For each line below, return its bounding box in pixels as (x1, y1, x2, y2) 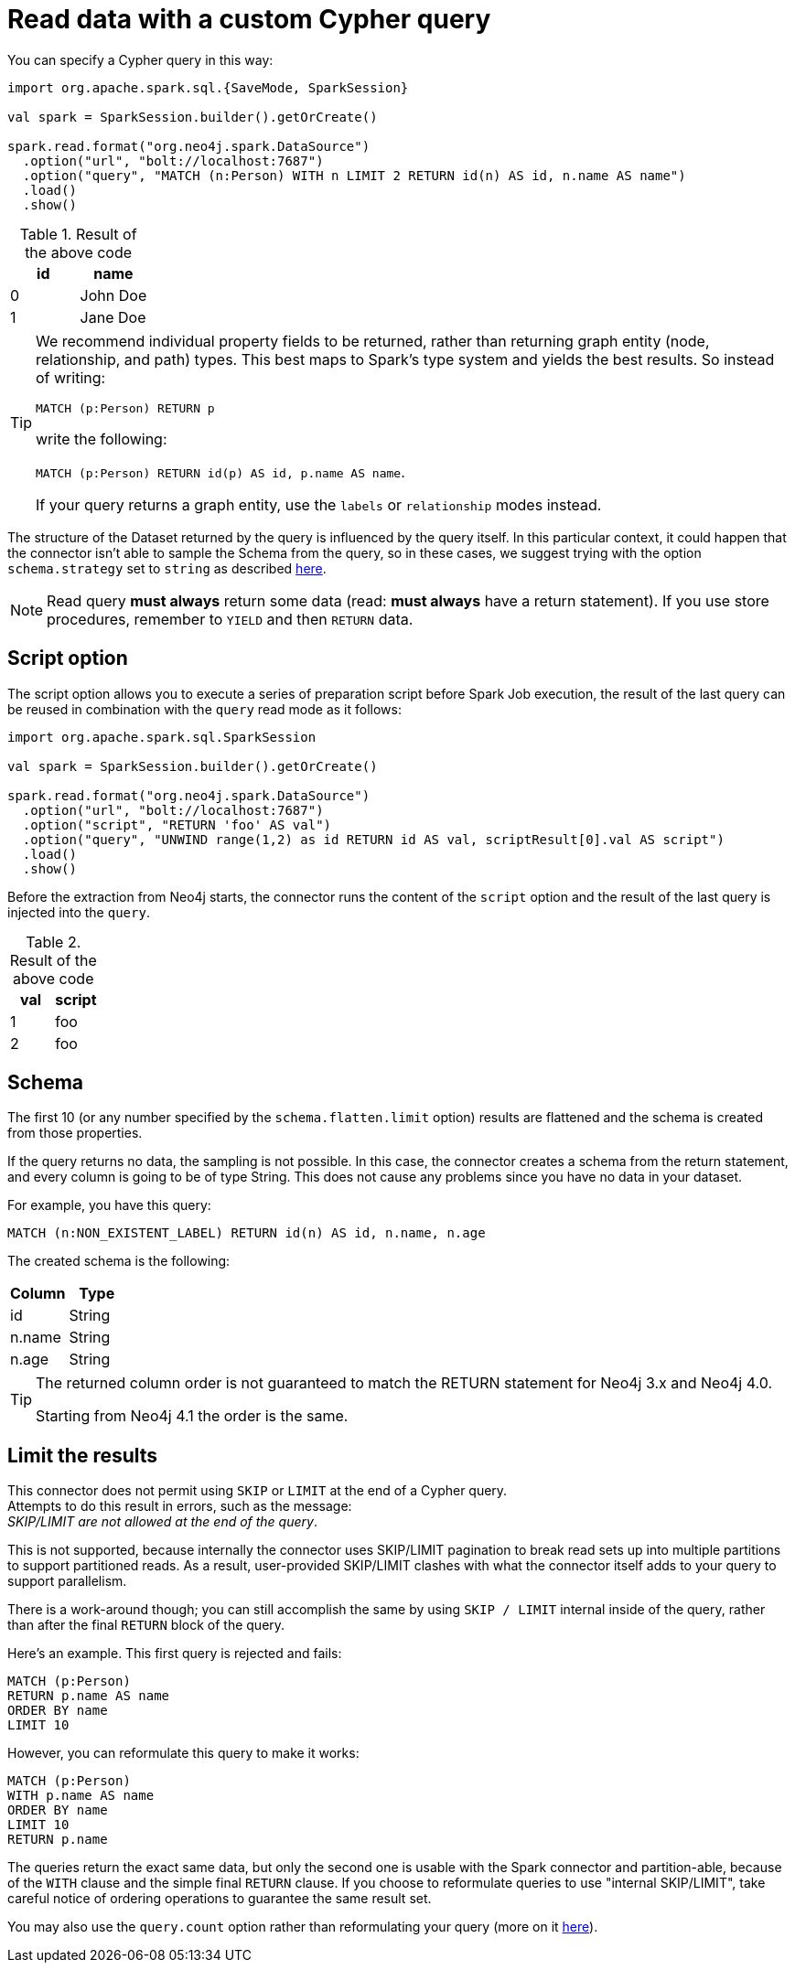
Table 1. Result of (19, 224, 137, 243)
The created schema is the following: (7, 1253, 231, 1269)
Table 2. (26, 932, 81, 951)
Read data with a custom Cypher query (7, 4, 491, 35)
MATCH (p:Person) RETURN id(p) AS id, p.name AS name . (36, 462, 405, 481)
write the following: (36, 429, 167, 448)
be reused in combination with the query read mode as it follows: (7, 701, 402, 717)
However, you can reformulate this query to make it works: (7, 1745, 360, 1761)
